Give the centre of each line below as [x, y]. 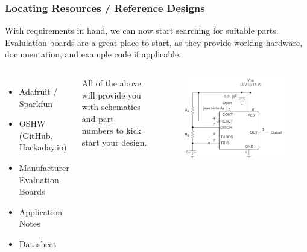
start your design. [114, 142]
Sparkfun [36, 103]
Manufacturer [44, 167]
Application [40, 211]
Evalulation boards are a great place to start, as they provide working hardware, [154, 42]
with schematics [111, 107]
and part [98, 118]
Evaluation [39, 179]
